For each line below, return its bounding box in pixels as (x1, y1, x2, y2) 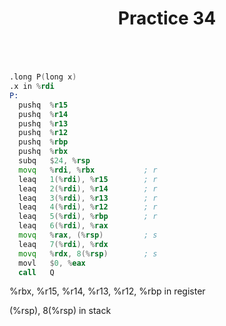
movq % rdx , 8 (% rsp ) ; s (18, 248, 158, 259)
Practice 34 (117, 7, 217, 30)
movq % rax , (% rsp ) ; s (18, 230, 158, 241)
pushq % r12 (18, 128, 69, 138)
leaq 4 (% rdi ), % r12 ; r (18, 202, 158, 212)
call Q (18, 267, 55, 277)
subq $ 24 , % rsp (18, 156, 91, 166)
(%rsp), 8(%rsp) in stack (9, 305, 112, 317)
